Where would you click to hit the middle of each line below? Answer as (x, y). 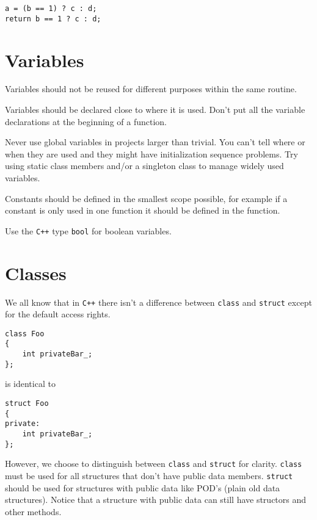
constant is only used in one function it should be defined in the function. (143, 210)
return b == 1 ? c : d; (53, 19)
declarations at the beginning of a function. (86, 121)
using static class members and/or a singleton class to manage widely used (144, 166)
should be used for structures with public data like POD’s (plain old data (143, 487)
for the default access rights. (58, 314)
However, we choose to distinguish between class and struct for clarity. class (154, 464)
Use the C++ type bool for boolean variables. (88, 230)
